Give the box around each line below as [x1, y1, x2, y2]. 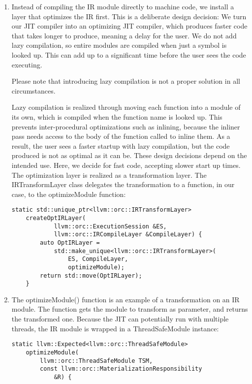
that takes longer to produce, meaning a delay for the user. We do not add [11, 30, 237, 40]
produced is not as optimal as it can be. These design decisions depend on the [11, 150, 247, 160]
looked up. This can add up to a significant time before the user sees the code [11, 49, 246, 60]
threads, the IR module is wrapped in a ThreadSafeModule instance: [11, 323, 219, 333]
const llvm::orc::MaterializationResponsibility [40, 365, 202, 373]
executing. [11, 59, 42, 69]
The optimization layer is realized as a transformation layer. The [11, 169, 207, 180]
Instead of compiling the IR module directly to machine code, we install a [11, 1, 234, 11]
